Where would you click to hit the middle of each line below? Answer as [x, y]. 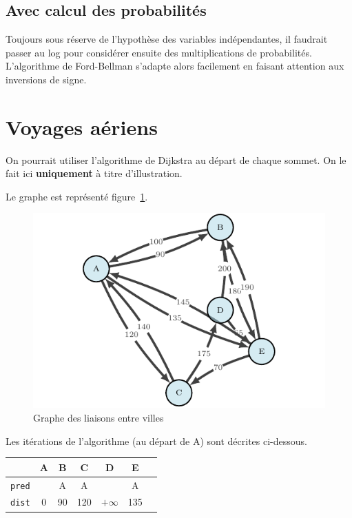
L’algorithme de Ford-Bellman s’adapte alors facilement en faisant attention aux [175, 66]
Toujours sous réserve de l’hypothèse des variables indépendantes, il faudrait [167, 39]
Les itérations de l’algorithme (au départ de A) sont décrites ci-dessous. [156, 441]
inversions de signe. [46, 79]
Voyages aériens [82, 126]
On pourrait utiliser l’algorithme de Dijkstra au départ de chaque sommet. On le [176, 159]
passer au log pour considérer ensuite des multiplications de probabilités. [159, 52]
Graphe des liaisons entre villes [99, 417]
